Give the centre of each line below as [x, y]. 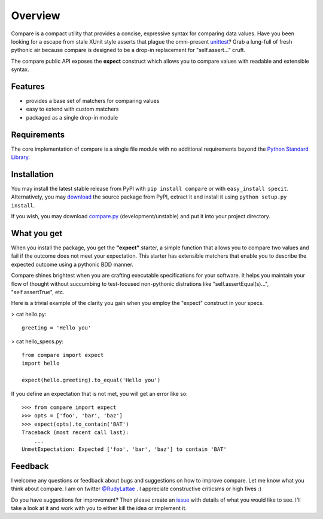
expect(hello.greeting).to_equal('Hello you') [91, 380]
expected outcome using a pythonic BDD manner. [72, 264]
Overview [36, 16]
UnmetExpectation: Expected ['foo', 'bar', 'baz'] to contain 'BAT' [124, 449]
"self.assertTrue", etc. [38, 292]
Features [28, 86]
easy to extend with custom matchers [72, 109]
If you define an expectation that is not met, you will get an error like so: [99, 393]
